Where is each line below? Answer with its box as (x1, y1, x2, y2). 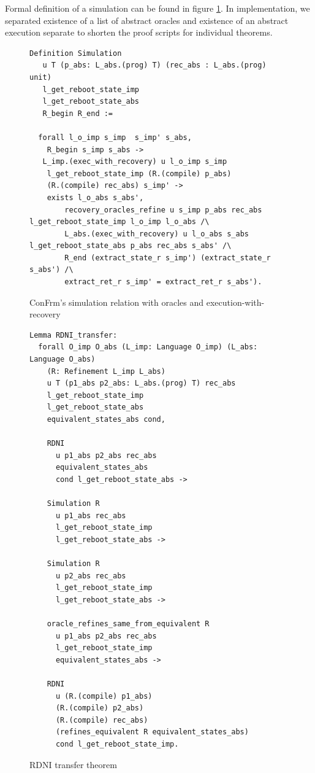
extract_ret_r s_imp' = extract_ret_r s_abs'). (64, 278, 262, 287)
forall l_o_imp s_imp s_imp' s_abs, (38, 133, 192, 142)
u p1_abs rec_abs (55, 511, 126, 520)
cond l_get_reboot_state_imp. (55, 740, 179, 749)
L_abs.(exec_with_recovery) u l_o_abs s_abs (64, 229, 249, 238)
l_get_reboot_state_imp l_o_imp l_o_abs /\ (29, 217, 210, 227)
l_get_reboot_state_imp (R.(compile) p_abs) (47, 169, 232, 178)
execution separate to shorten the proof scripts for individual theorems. (5, 26, 273, 39)
